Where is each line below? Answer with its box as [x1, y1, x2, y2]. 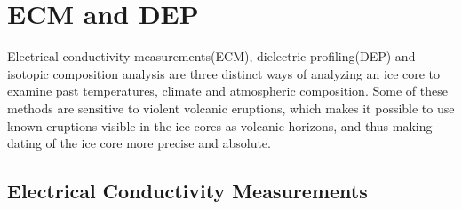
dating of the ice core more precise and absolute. [7, 134, 271, 152]
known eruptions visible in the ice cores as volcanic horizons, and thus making [7, 116, 433, 135]
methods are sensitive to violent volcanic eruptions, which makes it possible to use [7, 98, 455, 117]
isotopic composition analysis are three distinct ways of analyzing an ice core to [7, 64, 441, 82]
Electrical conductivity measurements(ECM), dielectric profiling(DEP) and [7, 47, 416, 66]
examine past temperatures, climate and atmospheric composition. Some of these [7, 81, 448, 100]
